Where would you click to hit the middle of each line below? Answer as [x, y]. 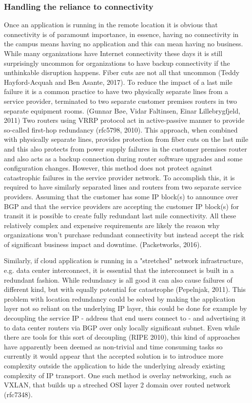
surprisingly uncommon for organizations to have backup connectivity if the [117, 63]
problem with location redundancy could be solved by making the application [120, 298]
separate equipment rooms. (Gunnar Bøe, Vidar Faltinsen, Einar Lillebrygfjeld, [122, 110]
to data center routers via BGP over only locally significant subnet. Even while [122, 327]
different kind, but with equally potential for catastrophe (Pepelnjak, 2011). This [125, 289]
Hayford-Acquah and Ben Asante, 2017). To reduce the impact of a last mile [118, 82]
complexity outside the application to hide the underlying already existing [115, 365]
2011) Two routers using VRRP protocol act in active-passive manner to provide [124, 120]
